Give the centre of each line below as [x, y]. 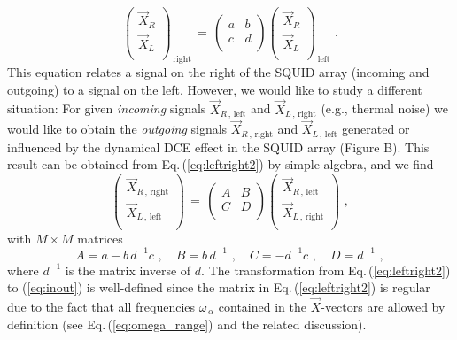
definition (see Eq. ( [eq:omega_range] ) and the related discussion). [187, 324]
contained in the [262, 307]
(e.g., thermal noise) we [384, 108]
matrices [100, 238]
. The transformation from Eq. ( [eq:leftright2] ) [326, 270]
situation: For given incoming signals [107, 108]
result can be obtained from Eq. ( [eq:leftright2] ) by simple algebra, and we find [221, 164]
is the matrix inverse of [128, 270]
